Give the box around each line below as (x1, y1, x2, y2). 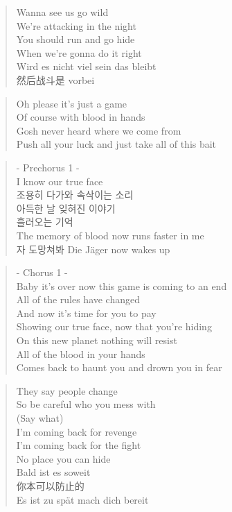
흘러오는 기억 (16, 214, 73, 229)
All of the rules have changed (16, 292, 141, 307)
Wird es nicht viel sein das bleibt (16, 59, 157, 74)
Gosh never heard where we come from (16, 123, 181, 137)
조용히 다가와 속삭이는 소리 (16, 187, 134, 202)
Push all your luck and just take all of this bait (16, 137, 217, 151)
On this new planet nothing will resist (16, 333, 177, 348)
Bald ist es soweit (16, 465, 91, 479)
